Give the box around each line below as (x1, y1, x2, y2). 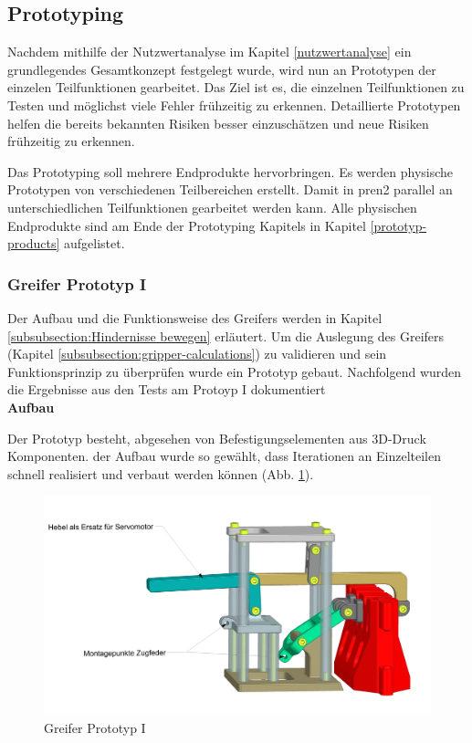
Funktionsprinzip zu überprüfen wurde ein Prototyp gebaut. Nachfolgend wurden (7, 361, 462, 381)
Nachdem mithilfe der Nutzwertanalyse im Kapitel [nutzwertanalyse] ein (7, 42, 412, 61)
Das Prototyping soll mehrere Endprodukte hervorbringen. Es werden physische (7, 162, 454, 181)
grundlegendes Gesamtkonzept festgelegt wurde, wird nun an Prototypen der (7, 59, 436, 78)
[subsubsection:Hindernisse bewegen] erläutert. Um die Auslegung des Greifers (7, 326, 445, 345)
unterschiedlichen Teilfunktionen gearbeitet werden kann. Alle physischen (7, 197, 417, 216)
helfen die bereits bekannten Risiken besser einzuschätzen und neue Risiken (7, 113, 429, 132)
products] (7, 234, 60, 253)
